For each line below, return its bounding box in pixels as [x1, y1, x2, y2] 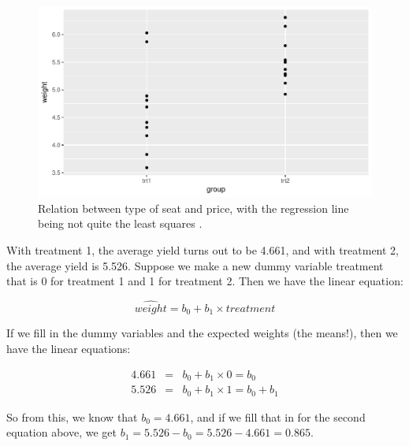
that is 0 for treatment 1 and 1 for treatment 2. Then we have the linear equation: [6, 273, 403, 289]
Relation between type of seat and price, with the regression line [38, 199, 349, 216]
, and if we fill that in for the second [190, 408, 366, 425]
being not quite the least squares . [38, 215, 203, 232]
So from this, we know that [6, 408, 138, 425]
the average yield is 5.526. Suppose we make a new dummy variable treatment [6, 257, 384, 273]
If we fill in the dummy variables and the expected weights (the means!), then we [6, 325, 398, 341]
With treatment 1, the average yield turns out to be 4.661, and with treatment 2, [6, 242, 400, 258]
